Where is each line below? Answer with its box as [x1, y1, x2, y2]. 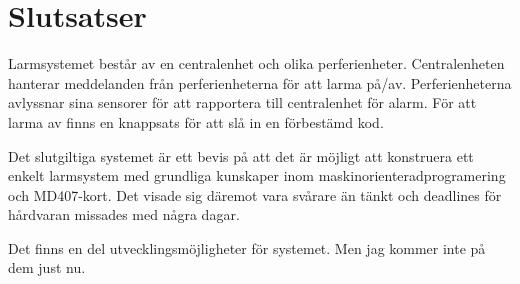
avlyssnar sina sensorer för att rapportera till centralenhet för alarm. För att [8, 92, 477, 113]
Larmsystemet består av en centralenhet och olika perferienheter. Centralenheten [8, 53, 505, 74]
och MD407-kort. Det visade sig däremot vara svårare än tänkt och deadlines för [8, 184, 502, 205]
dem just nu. [8, 257, 86, 278]
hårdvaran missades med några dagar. [8, 204, 240, 225]
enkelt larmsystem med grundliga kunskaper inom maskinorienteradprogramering [8, 165, 506, 186]
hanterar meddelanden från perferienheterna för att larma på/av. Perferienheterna [8, 72, 512, 93]
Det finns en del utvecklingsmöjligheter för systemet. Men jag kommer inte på [8, 237, 486, 258]
